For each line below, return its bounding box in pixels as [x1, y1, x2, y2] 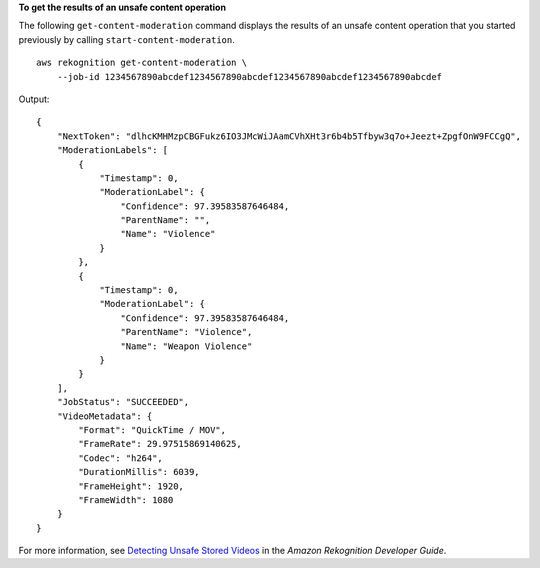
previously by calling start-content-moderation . [18, 33, 235, 45]
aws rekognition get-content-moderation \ [36, 57, 248, 69]
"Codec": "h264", [78, 452, 164, 464]
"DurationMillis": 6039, [78, 466, 200, 478]
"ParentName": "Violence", [120, 326, 253, 338]
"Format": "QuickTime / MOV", [78, 424, 227, 435]
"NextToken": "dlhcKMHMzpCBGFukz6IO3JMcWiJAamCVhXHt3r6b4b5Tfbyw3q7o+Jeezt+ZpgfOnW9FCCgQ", [56, 130, 522, 142]
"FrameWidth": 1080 [78, 494, 174, 505]
